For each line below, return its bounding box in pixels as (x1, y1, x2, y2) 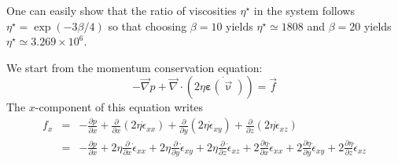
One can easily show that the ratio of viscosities (6, 2, 237, 18)
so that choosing (108, 17, 187, 34)
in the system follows (253, 2, 355, 18)
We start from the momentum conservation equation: (6, 59, 263, 75)
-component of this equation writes (35, 99, 204, 115)
